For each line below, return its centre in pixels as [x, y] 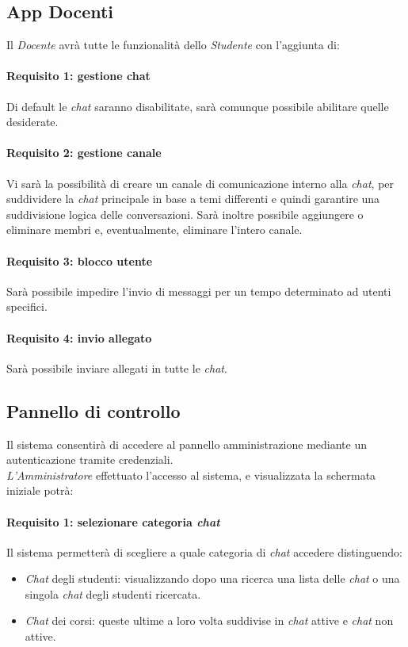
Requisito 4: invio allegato [79, 337]
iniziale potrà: [40, 490]
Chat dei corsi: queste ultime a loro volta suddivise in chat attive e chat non [209, 620]
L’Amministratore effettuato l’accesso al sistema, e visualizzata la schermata [191, 475]
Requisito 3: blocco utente [80, 260]
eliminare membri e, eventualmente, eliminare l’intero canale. [154, 230]
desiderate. [32, 122]
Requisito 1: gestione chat [78, 76]
